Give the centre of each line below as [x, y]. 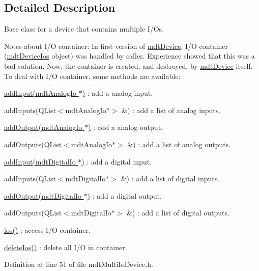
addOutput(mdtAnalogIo [43, 127]
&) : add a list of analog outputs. [179, 144]
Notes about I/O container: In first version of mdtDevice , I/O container [116, 46]
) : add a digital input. [117, 161]
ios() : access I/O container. [47, 229]
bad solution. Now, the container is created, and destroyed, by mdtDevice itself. [128, 65]
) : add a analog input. [118, 93]
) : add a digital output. [124, 195]
